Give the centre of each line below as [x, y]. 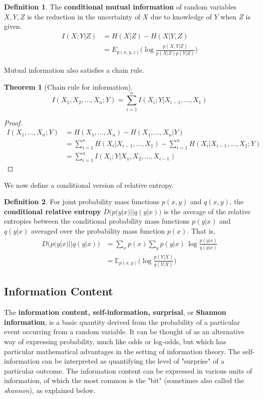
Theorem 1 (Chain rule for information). [68, 87]
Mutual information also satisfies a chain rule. [74, 70]
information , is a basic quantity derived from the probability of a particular [122, 322]
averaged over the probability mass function [98, 231]
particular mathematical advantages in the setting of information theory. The [122, 351]
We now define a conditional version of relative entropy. [89, 185]
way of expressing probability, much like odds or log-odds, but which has [115, 341]
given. [13, 26]
